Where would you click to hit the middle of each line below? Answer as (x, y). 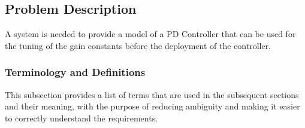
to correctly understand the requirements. (81, 118)
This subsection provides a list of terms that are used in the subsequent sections (152, 94)
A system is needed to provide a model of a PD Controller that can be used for (150, 34)
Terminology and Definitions (75, 72)
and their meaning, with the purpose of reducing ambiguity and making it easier (152, 106)
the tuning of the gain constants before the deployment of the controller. (138, 45)
